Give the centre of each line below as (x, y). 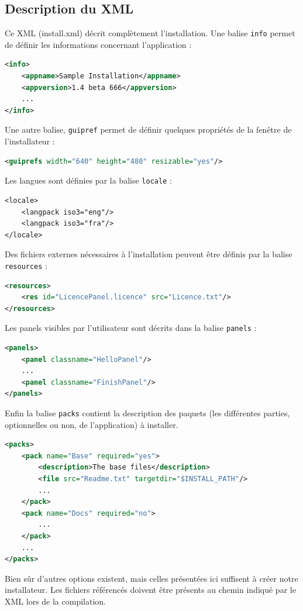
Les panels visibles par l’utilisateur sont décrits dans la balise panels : (131, 328)
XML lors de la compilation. (55, 601)
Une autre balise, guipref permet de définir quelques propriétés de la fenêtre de (148, 130)
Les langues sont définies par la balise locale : (88, 180)
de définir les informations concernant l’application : (98, 44)
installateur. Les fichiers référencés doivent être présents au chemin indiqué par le (150, 590)
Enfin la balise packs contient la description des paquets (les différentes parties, (147, 412)
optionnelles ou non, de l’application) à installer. (92, 424)
